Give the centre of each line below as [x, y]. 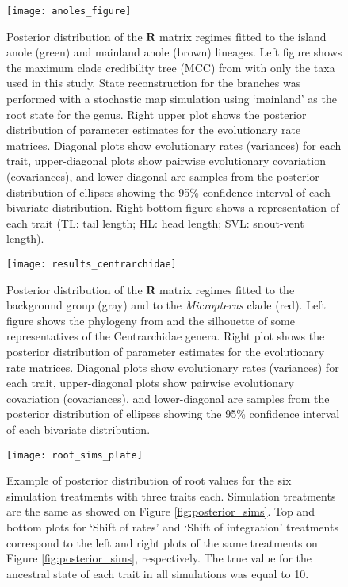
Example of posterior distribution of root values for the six [149, 480]
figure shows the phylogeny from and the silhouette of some [151, 320]
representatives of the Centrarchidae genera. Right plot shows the [166, 336]
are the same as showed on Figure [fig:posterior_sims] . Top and [161, 511]
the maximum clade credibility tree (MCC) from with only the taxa [171, 67]
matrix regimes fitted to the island [243, 36]
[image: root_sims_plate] [75, 455]
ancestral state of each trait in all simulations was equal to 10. [158, 573]
